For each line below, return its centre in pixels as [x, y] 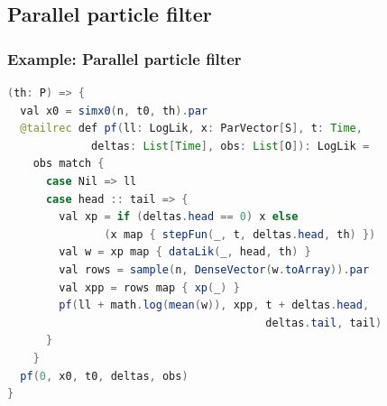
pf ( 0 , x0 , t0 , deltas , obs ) [104, 376]
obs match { [69, 164]
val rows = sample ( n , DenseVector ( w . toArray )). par [214, 269]
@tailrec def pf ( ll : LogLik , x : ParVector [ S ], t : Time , [191, 129]
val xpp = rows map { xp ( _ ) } [149, 287]
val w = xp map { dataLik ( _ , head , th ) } [185, 252]
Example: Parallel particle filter [124, 58]
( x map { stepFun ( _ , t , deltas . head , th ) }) [240, 234]
